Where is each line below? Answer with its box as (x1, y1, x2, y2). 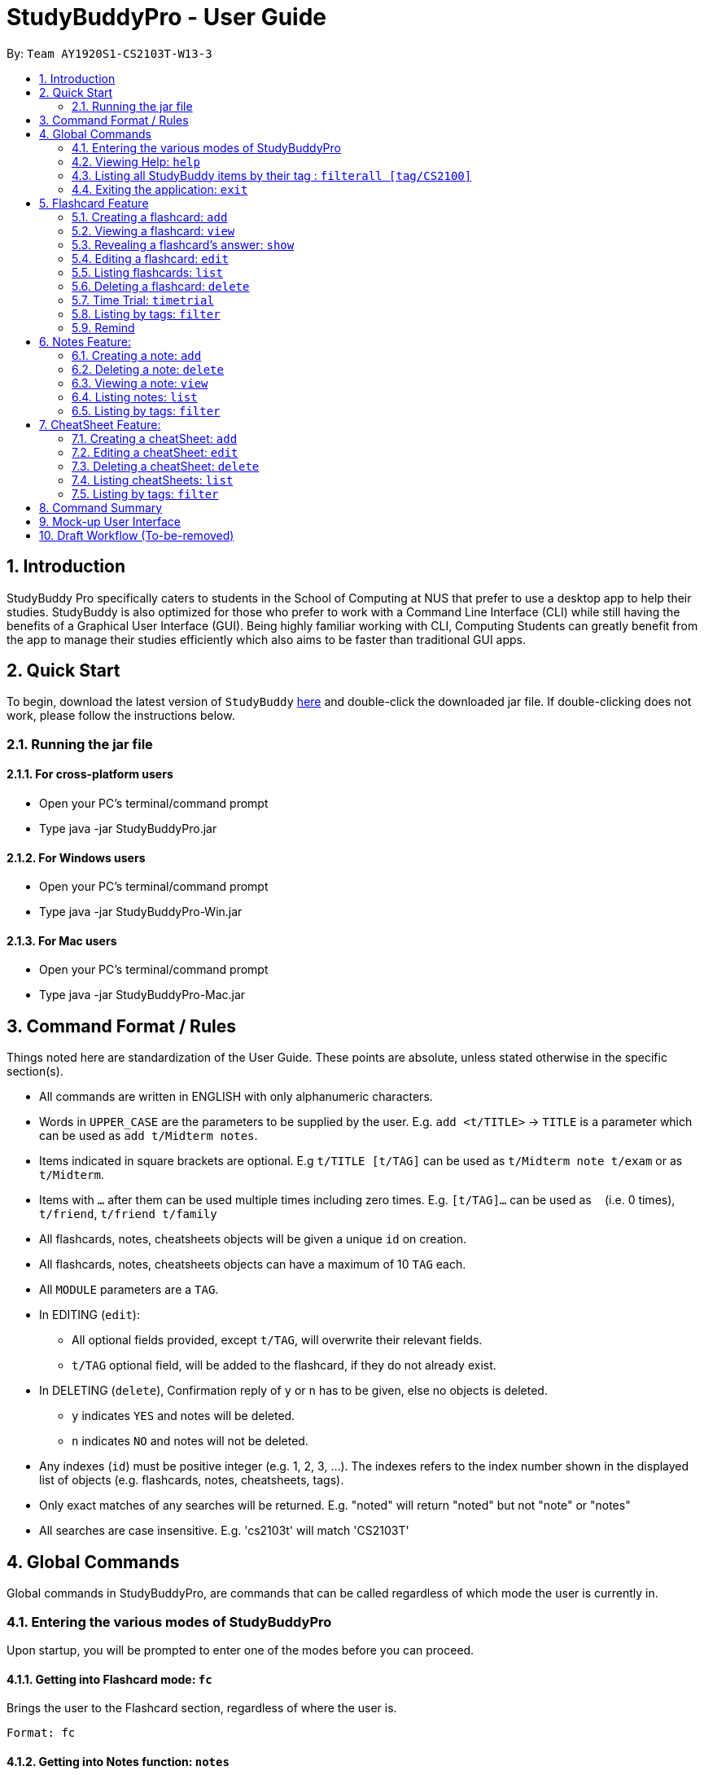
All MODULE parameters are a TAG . (39, 1282, 219, 1297)
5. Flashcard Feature (39, 195, 149, 210)
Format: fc (7, 1726, 76, 1740)
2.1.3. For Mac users (7, 933, 117, 948)
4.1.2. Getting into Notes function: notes (7, 1754, 230, 1768)
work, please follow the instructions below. (7, 708, 235, 723)
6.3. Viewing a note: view (72, 375, 208, 390)
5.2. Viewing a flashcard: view (72, 223, 235, 238)
